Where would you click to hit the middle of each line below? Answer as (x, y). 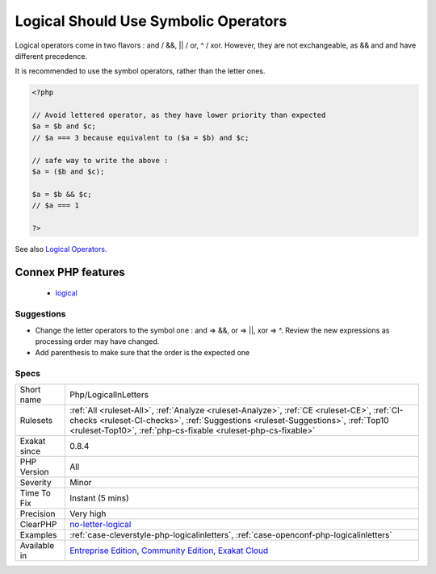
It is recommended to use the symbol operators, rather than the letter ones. (140, 71)
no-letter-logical (101, 525)
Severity (36, 483)
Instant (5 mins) (99, 498)
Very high (88, 514)
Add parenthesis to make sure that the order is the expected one (143, 353)
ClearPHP (38, 525)
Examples (38, 535)
